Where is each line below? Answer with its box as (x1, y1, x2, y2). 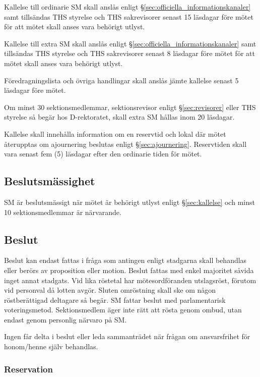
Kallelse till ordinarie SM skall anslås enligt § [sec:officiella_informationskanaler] (4, 2, 251, 12)
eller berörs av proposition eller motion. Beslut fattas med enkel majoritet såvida (4, 264, 254, 275)
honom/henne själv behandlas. (4, 341, 98, 352)
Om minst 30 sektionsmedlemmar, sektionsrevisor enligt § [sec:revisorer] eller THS (4, 101, 256, 112)
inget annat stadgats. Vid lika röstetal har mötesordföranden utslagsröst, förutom (4, 275, 256, 285)
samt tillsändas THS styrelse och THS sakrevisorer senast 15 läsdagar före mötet (4, 11, 253, 22)
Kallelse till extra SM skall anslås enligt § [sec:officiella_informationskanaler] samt (4, 38, 256, 48)
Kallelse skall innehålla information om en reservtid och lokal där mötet (4, 128, 226, 139)
